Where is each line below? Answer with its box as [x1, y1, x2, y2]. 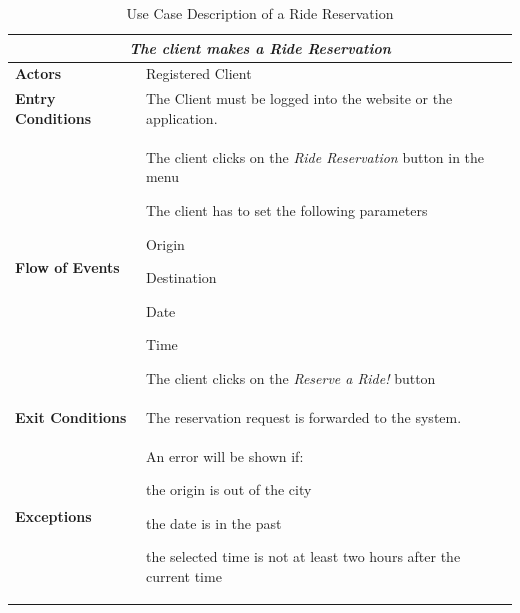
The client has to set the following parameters [145, 199, 428, 220]
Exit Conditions [15, 406, 127, 427]
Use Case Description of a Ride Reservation [126, 3, 394, 23]
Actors [15, 63, 62, 84]
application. [145, 107, 218, 128]
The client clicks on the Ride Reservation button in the [145, 146, 485, 167]
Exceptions [15, 505, 92, 526]
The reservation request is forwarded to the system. [145, 406, 462, 427]
